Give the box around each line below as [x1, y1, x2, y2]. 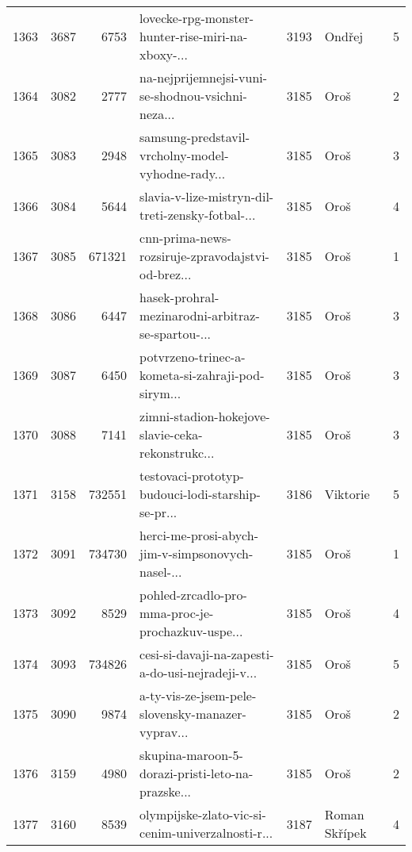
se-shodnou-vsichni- [139, 86, 247, 105]
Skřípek [324, 823, 367, 842]
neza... [139, 105, 175, 123]
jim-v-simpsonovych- [139, 544, 254, 562]
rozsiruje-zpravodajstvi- [139, 247, 269, 265]
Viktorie [324, 485, 370, 503]
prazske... [139, 782, 192, 800]
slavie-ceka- [139, 425, 203, 443]
